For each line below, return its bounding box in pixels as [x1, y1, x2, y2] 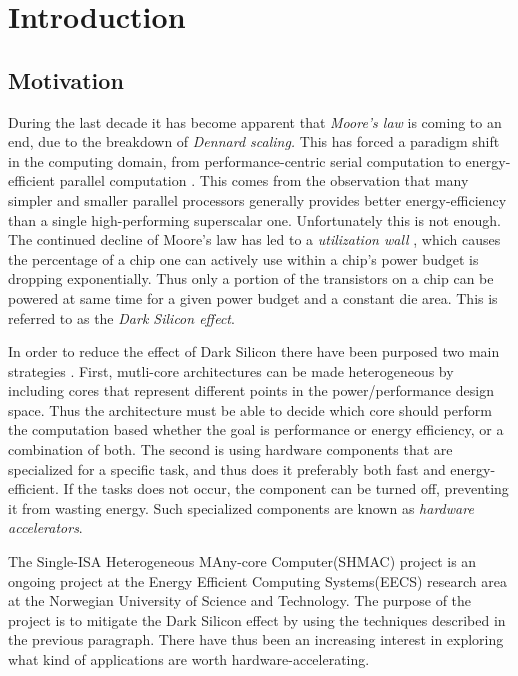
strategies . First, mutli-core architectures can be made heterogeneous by [8, 360, 454, 381]
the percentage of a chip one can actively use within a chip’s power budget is [8, 248, 479, 269]
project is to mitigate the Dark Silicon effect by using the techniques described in [8, 609, 506, 630]
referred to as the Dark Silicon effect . [8, 307, 235, 328]
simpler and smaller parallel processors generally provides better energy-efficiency [8, 189, 507, 210]
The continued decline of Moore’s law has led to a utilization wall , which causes [8, 229, 501, 250]
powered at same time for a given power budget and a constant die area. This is [8, 287, 498, 308]
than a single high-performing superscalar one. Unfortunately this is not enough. [8, 209, 501, 230]
